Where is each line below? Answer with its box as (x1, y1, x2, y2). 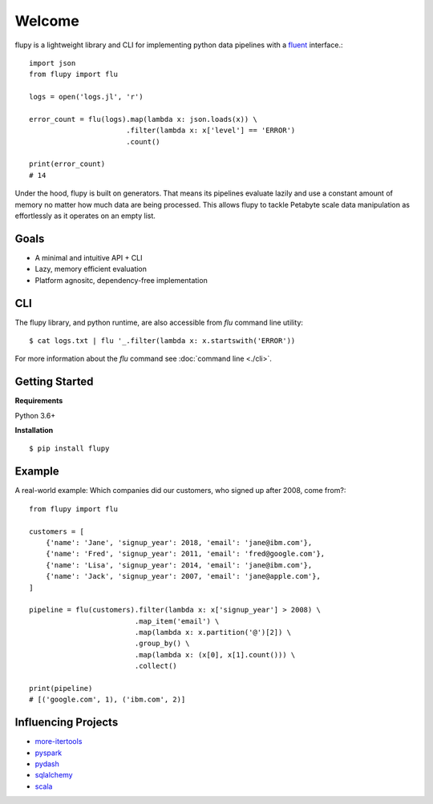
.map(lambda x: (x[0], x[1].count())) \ (134, 650, 296, 659)
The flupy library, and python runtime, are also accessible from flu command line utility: (14, 317, 304, 327)
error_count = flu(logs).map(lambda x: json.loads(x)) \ (29, 115, 258, 123)
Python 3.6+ (14, 410, 56, 420)
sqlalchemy (34, 770, 73, 780)
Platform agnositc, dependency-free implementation (34, 275, 208, 285)
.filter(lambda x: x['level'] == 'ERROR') (125, 126, 296, 135)
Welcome (14, 12, 79, 30)
